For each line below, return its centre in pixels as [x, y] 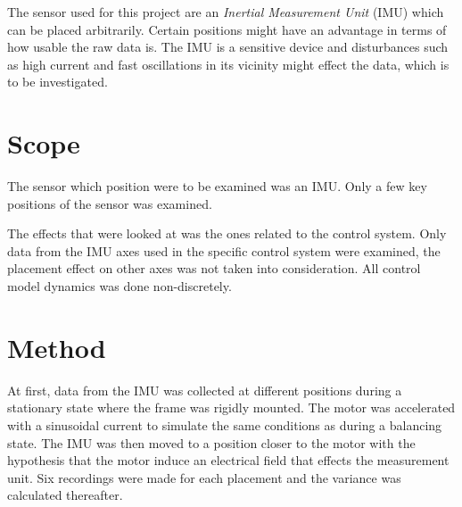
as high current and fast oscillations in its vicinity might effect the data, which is [228, 64]
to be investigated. [58, 82]
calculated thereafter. [65, 495]
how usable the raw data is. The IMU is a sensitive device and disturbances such [228, 47]
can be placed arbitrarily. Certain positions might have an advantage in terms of [227, 29]
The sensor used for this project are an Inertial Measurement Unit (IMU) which [226, 12]
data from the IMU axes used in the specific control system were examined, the [224, 250]
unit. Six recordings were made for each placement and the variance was [204, 477]
